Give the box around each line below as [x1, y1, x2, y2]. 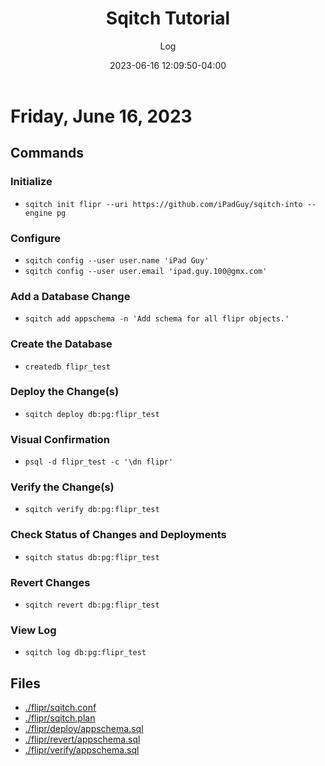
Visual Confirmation [10, 432, 111, 446]
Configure [10, 231, 61, 245]
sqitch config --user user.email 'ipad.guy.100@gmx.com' [24, 266, 268, 276]
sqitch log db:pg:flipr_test [24, 648, 147, 658]
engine [24, 208, 53, 218]
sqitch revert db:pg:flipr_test [24, 600, 160, 610]
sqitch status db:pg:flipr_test [24, 552, 160, 562]
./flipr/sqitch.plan [24, 712, 96, 724]
